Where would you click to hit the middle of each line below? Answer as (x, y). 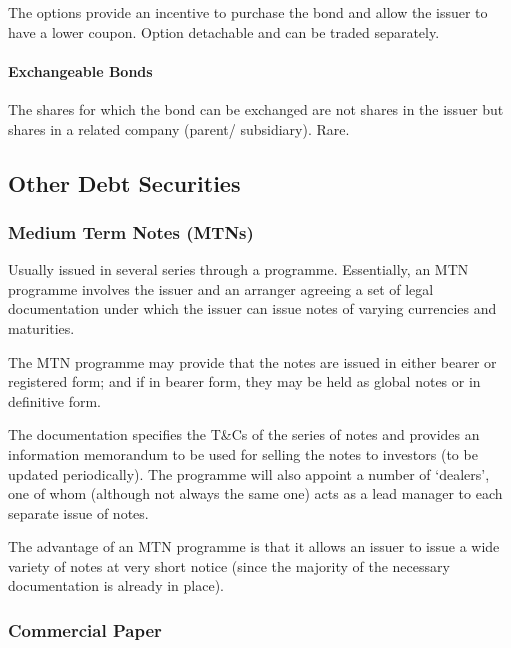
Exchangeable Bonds (80, 70)
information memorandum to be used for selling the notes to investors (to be (243, 453)
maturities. (41, 327)
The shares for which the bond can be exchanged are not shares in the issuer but (256, 108)
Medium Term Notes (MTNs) (131, 231)
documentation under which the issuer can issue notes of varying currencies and (252, 308)
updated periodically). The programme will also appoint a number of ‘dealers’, (249, 473)
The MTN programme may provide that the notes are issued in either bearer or (252, 361)
